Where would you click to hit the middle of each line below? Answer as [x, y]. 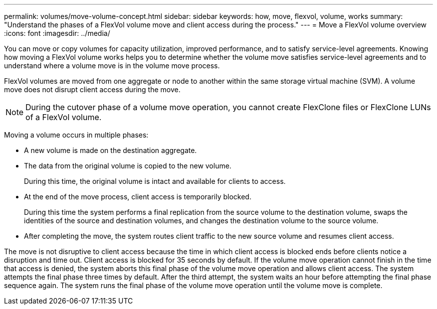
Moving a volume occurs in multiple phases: [76, 135]
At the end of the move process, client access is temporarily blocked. [138, 197]
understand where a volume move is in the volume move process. [112, 66]
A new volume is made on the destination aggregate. [110, 150]
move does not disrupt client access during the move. [92, 89]
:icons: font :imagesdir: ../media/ [57, 33]
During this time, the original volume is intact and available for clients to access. [155, 181]
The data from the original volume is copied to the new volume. [128, 166]
